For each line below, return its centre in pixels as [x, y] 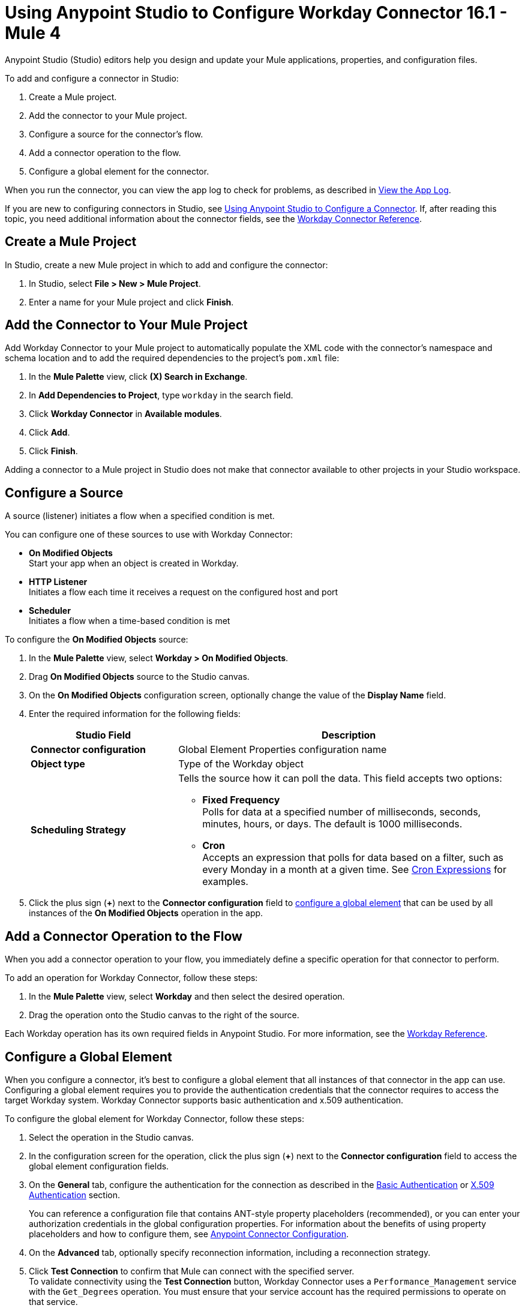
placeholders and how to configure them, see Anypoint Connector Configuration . [189, 1234]
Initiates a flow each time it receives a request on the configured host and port [184, 592]
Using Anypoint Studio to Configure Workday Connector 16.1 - [256, 13]
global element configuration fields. [99, 1166]
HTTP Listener [58, 582]
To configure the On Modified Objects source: [97, 640]
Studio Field [103, 735]
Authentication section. [75, 1195]
